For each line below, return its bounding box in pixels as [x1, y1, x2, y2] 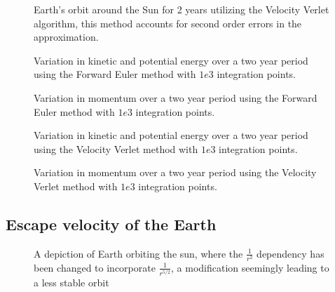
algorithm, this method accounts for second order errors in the [34, 15, 302, 30]
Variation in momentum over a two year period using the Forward [34, 90, 317, 105]
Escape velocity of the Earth [6, 213, 217, 234]
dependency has [257, 246, 324, 260]
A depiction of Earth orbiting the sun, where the [34, 246, 243, 260]
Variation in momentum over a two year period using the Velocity [34, 165, 317, 180]
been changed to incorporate [34, 260, 156, 274]
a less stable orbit [34, 275, 109, 290]
